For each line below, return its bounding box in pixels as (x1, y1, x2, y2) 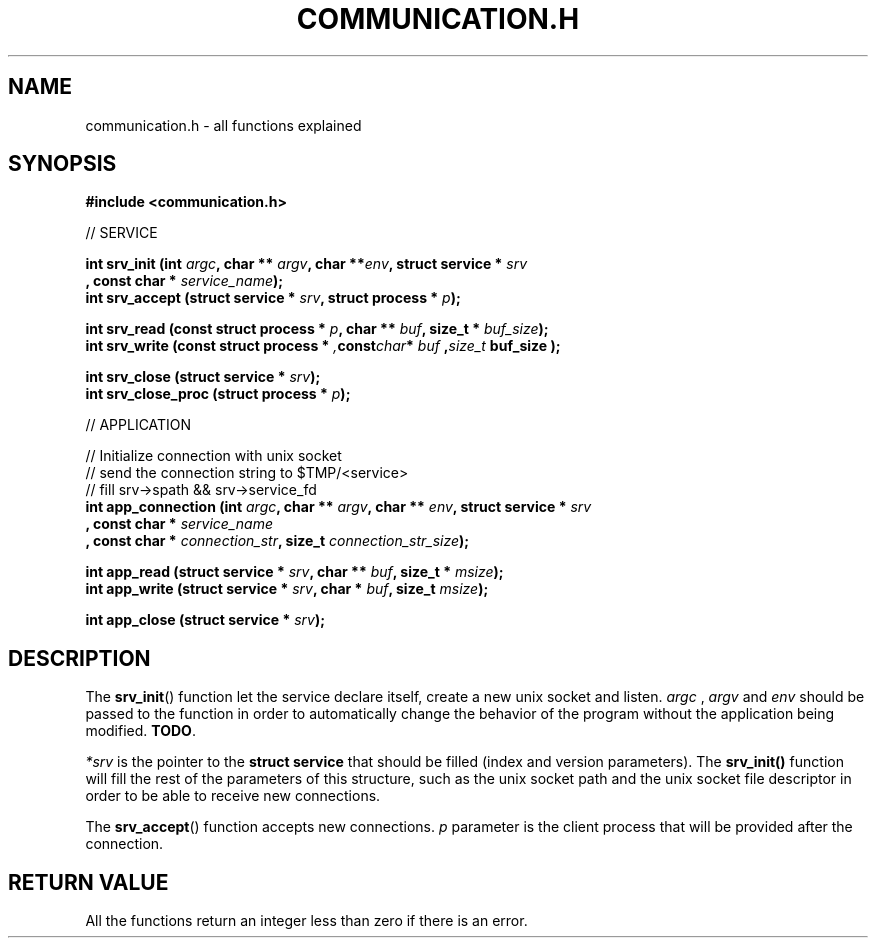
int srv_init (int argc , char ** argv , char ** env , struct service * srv (85, 255, 528, 273)
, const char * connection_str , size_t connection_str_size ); (85, 532, 470, 550)
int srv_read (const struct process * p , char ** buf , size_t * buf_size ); (85, 320, 549, 338)
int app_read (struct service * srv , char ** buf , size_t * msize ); (85, 563, 504, 581)
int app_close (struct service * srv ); (85, 611, 326, 629)
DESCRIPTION (8, 645, 151, 671)
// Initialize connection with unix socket (85, 447, 342, 465)
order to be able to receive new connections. (85, 787, 381, 805)
